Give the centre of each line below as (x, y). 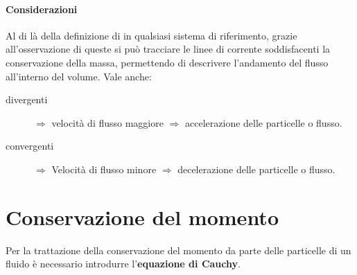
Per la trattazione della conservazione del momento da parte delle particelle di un (178, 250)
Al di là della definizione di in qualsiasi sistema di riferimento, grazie (151, 35)
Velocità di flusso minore (104, 169)
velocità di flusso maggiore (107, 122)
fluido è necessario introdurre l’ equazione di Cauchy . (123, 264)
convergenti (30, 146)
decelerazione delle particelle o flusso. (256, 169)
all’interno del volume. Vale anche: (79, 76)
